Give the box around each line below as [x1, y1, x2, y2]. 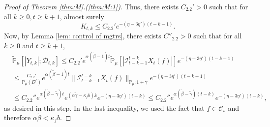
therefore [4, 112, 31, 123]
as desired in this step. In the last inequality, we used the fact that [4, 102, 205, 113]
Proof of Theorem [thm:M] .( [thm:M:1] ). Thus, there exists [4, 1, 179, 11]
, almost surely [60, 11, 104, 21]
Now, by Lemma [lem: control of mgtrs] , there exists [4, 31, 161, 41]
